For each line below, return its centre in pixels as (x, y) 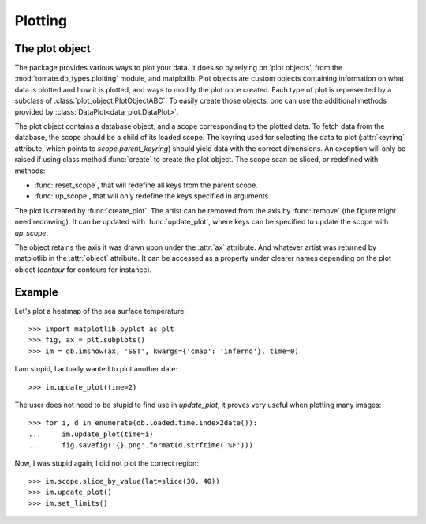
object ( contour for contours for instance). (83, 270)
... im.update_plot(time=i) (91, 434)
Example (36, 292)
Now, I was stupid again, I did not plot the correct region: (106, 463)
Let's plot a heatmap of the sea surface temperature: (101, 311)
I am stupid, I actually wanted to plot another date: (96, 369)
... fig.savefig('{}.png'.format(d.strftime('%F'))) (141, 445)
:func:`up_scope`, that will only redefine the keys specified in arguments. (153, 196)
